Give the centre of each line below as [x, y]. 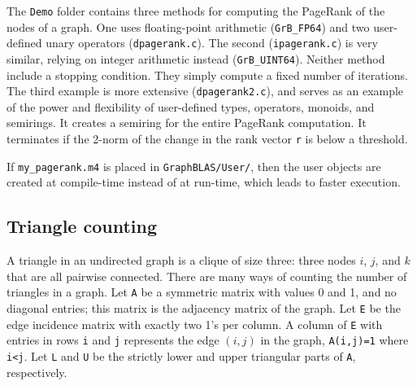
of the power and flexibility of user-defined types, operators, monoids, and [191, 106]
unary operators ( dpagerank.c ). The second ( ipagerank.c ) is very [212, 43]
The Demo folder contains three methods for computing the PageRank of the [196, 11]
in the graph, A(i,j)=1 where [334, 340]
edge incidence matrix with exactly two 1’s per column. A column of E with [195, 324]
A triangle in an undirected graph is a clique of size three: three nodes [181, 260]
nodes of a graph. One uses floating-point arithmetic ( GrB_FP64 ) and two [188, 26]
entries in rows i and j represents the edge [113, 340]
